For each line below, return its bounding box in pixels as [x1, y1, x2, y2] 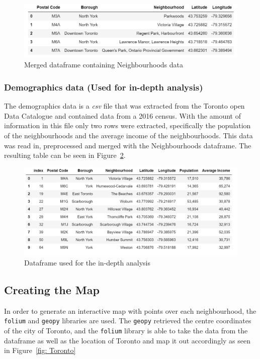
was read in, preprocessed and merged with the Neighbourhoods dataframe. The [4, 140, 251, 150]
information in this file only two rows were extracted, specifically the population [4, 120, 251, 131]
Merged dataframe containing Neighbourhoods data [24, 59, 184, 70]
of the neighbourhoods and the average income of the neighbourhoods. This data [4, 130, 253, 141]
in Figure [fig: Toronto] [4, 345, 76, 355]
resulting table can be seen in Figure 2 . [4, 150, 126, 160]
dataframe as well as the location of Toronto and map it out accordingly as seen [4, 335, 251, 345]
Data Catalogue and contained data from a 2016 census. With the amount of [4, 110, 241, 121]
